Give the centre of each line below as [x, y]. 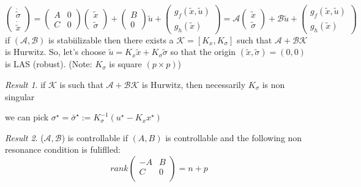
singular [20, 96]
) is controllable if [95, 137]
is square [125, 64]
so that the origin [203, 52]
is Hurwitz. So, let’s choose [55, 52]
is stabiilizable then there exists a [111, 39]
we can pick [27, 117]
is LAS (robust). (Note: [49, 64]
